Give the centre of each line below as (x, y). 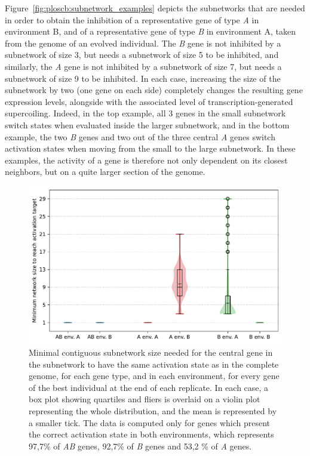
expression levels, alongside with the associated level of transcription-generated (149, 101)
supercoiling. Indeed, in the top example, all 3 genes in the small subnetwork (145, 113)
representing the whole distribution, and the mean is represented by (153, 411)
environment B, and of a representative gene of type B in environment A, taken (151, 31)
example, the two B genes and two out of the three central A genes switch (140, 136)
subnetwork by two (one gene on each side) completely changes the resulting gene (154, 90)
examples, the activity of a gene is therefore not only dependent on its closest (146, 160)
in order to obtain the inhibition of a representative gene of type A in (132, 19)
